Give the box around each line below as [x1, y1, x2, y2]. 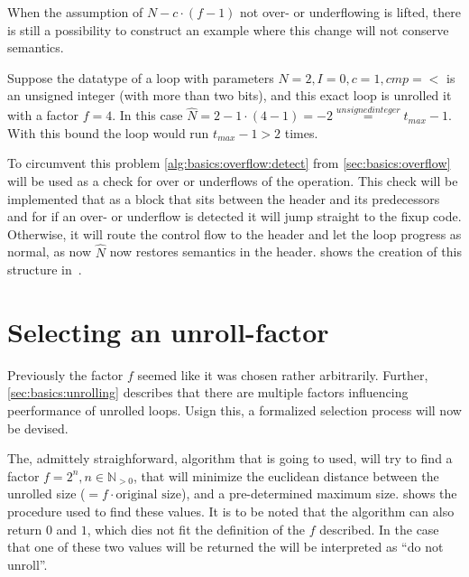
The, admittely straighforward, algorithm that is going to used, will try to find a [7, 449, 453, 468]
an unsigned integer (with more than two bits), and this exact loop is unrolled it [7, 86, 452, 105]
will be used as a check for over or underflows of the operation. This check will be [7, 171, 458, 190]
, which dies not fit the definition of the [87, 519, 305, 538]
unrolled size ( [7, 484, 86, 503]
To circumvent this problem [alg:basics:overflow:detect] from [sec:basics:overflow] [7, 154, 451, 172]
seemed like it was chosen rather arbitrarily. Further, [137, 365, 428, 384]
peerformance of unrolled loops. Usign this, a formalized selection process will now [7, 401, 462, 420]
